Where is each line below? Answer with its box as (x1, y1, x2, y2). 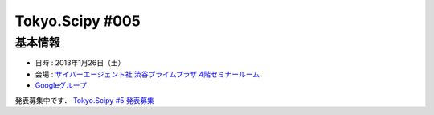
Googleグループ (35, 80, 88, 90)
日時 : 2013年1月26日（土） (35, 58, 125, 68)
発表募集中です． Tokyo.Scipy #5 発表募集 (14, 95, 155, 105)
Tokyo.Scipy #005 (14, 12, 141, 30)
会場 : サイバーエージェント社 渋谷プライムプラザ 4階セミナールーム (35, 69, 260, 79)
